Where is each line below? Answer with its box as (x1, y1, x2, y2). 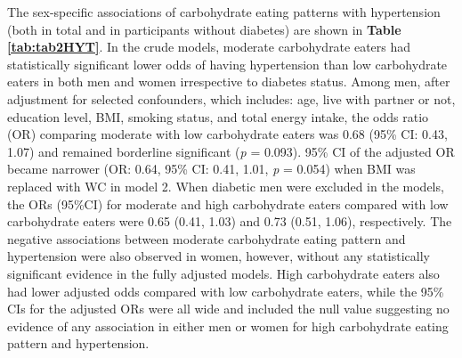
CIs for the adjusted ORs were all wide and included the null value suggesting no (7, 299, 450, 318)
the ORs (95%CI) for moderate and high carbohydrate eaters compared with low (7, 194, 449, 213)
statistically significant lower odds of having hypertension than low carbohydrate (7, 54, 448, 73)
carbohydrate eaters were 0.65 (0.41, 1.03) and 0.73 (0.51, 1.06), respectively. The (7, 212, 452, 231)
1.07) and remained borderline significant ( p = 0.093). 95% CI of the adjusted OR (7, 142, 455, 160)
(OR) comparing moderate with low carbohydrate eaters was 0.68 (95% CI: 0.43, (7, 125, 448, 143)
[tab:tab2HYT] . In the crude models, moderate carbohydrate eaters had (7, 37, 411, 56)
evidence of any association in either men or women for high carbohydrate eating (7, 316, 449, 335)
